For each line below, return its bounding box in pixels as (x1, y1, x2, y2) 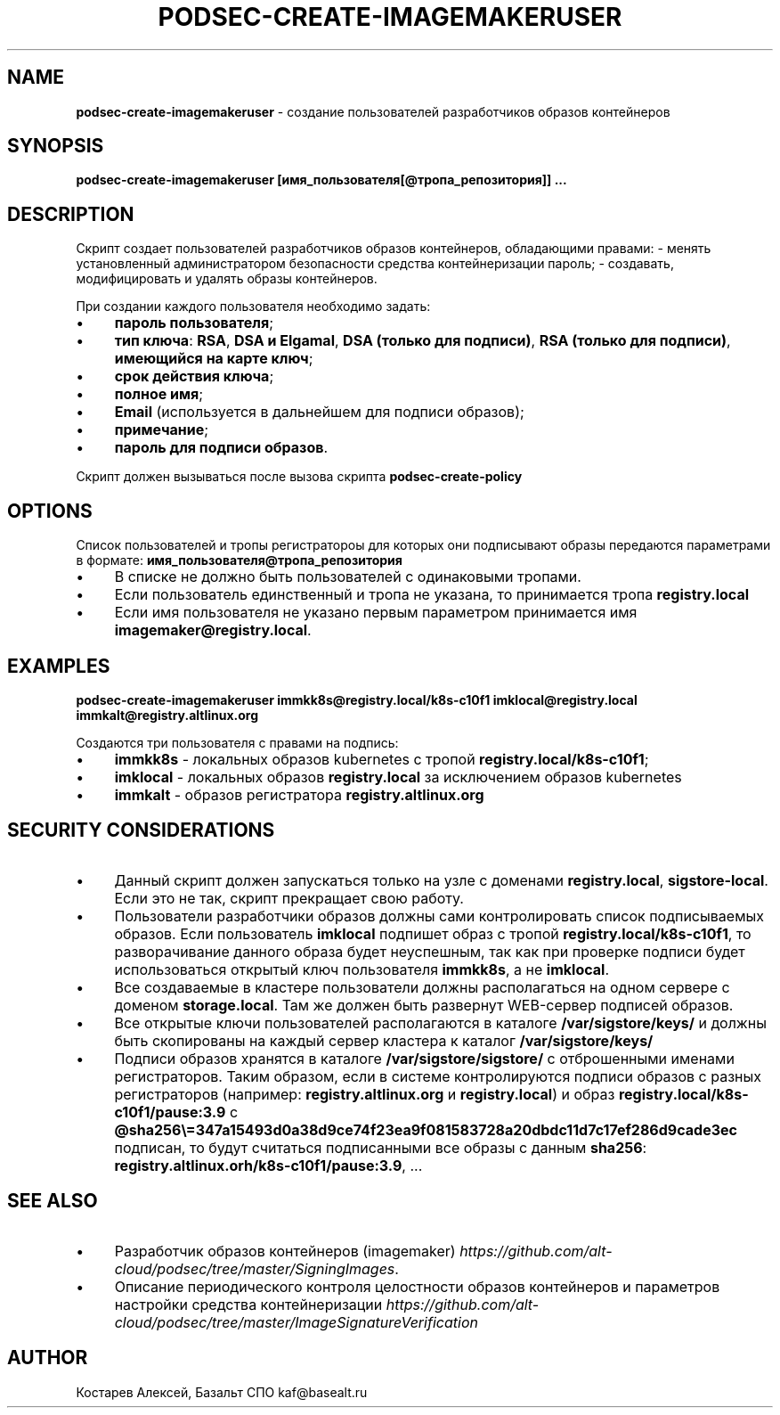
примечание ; (114, 421, 209, 439)
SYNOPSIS (7, 135, 104, 158)
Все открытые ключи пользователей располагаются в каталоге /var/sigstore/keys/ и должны (114, 1013, 768, 1032)
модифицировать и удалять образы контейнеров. (76, 271, 378, 287)
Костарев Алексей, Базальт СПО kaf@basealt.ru (76, 1384, 368, 1400)
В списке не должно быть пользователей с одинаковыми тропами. (114, 568, 581, 586)
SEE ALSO (7, 1190, 98, 1213)
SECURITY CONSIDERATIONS (7, 819, 275, 842)
